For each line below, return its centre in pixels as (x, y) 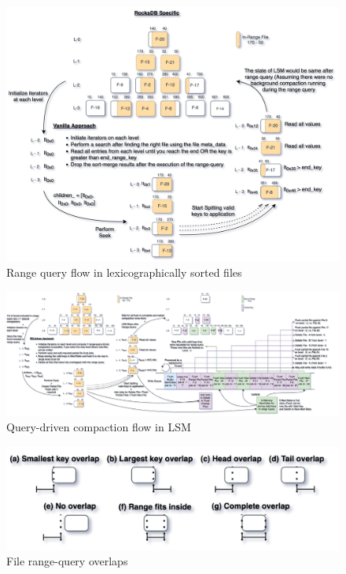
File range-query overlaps (67, 561)
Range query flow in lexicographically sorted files (124, 272)
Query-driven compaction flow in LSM (99, 427)
